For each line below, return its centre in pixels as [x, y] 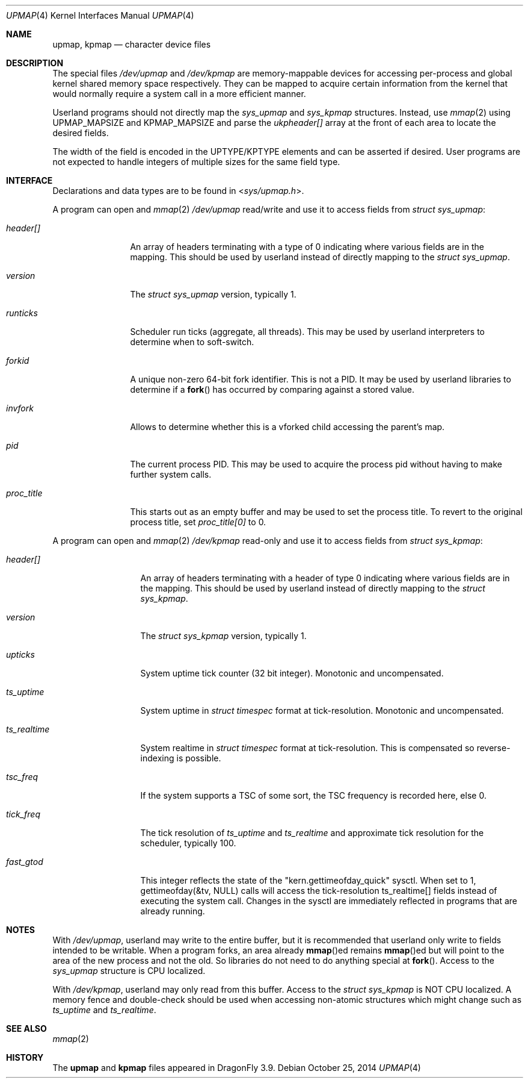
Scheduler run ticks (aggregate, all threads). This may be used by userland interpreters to [307, 332]
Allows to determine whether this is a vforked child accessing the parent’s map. [287, 427]
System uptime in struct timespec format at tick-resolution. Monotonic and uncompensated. [322, 710]
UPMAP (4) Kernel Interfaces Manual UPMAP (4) [100, 15]
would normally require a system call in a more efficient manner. [179, 94]
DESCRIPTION [35, 63]
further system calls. [171, 474]
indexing [157, 758]
